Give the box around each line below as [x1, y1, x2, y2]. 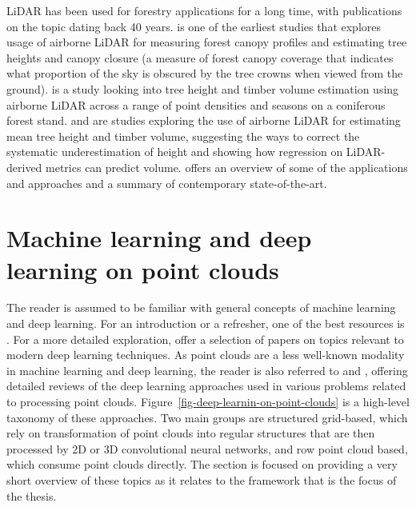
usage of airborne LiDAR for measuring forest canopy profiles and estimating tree [6, 34, 407, 50]
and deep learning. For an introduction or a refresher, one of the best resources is [6, 315, 405, 332]
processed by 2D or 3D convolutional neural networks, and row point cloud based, [6, 440, 408, 457]
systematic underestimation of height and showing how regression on [6, 143, 343, 160]
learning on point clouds [6, 253, 279, 285]
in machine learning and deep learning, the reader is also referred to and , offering [6, 361, 408, 378]
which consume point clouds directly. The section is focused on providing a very [6, 456, 398, 473]
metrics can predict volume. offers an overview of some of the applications [46, 158, 408, 175]
